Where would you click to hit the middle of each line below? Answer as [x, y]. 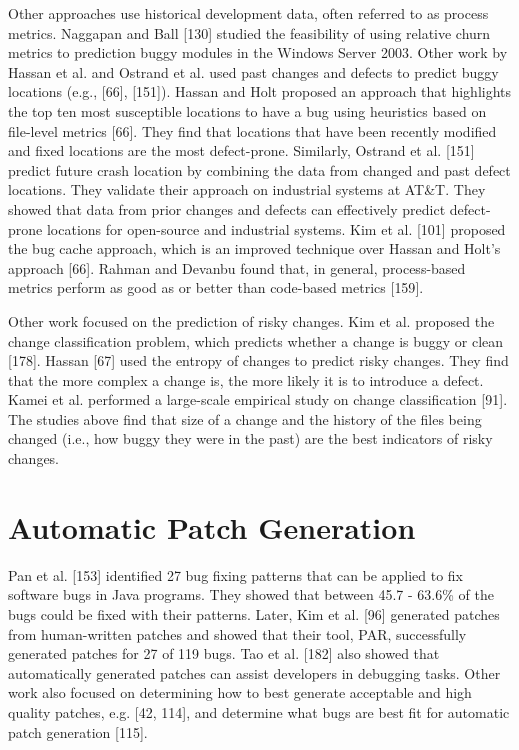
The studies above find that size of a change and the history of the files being [245, 418]
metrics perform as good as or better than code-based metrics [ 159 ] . [216, 287]
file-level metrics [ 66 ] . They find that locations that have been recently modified [252, 130]
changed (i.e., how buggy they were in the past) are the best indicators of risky [250, 438]
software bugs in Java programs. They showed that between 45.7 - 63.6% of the [251, 594]
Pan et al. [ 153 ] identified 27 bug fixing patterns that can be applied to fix [236, 574]
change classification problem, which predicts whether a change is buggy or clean [256, 340]
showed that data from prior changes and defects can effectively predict [227, 208]
